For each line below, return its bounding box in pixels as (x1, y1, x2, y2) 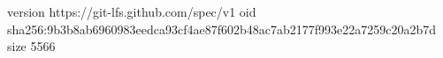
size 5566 (7, 37, 56, 55)
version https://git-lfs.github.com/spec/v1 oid (7, 3, 256, 20)
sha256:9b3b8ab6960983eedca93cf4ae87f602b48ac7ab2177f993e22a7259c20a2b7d (7, 19, 437, 38)
